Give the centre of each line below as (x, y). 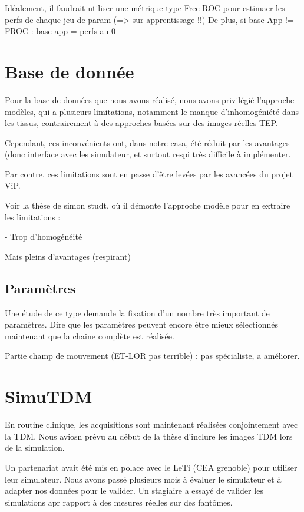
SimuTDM (49, 396)
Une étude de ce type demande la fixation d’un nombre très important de (137, 313)
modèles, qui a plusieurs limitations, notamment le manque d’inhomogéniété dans (152, 111)
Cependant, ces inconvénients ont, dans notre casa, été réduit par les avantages (147, 142)
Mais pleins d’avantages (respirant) (68, 256)
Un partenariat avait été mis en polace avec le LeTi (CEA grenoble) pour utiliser (151, 467)
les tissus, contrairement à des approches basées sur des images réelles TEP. (141, 123)
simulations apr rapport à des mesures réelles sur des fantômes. (119, 502)
